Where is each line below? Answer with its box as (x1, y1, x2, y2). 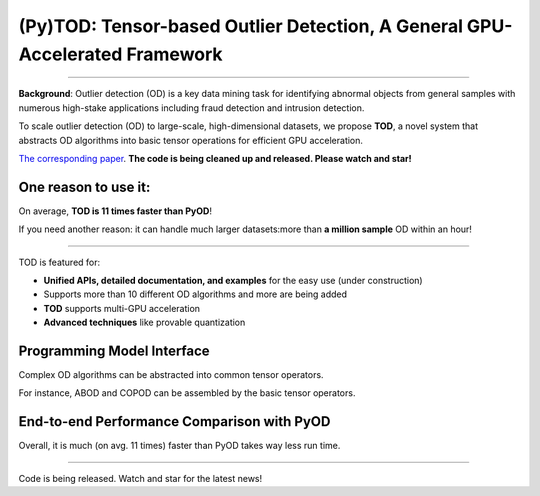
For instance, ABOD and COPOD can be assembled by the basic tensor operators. (18, 387, 356, 399)
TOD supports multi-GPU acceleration (43, 302, 200, 314)
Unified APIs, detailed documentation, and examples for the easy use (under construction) (43, 274, 424, 286)
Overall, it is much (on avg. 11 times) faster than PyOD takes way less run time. (18, 440, 341, 452)
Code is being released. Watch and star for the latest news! (18, 472, 263, 484)
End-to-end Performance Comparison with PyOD (18, 413, 331, 430)
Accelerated (18, 43, 123, 65)
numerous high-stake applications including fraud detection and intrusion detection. (18, 101, 365, 114)
